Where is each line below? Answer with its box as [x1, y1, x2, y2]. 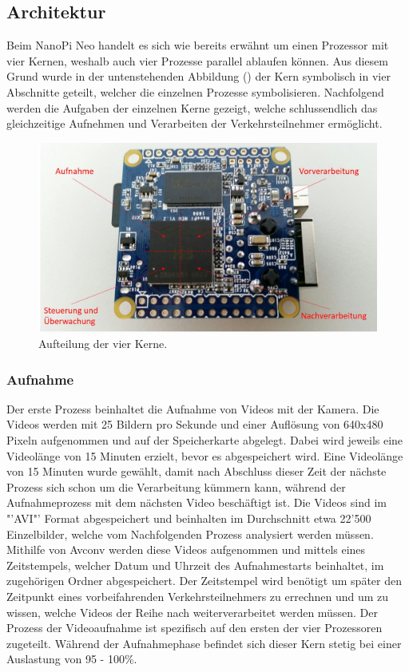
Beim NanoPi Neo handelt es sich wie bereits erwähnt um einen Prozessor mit [6, 37, 389, 53]
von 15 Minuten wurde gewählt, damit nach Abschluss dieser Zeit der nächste [6, 463, 387, 480]
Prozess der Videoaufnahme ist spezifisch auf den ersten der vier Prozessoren [6, 619, 383, 636]
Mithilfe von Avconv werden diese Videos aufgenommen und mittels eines [6, 541, 366, 558]
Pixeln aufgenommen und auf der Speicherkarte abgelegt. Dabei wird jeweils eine [6, 432, 403, 449]
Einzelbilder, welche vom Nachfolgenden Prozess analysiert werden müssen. [6, 525, 374, 542]
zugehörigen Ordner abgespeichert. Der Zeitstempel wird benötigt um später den [6, 572, 402, 589]
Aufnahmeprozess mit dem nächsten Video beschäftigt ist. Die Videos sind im [6, 494, 387, 511]
